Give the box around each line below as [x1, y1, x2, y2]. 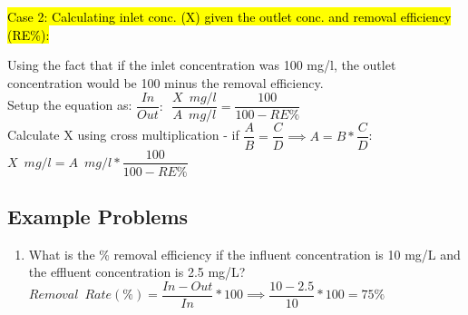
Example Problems [7, 202, 189, 230]
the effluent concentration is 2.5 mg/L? [28, 262, 246, 281]
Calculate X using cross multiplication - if [7, 125, 239, 144]
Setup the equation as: [7, 95, 132, 114]
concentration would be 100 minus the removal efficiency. [7, 73, 324, 92]
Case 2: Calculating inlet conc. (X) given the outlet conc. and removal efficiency [7, 7, 452, 25]
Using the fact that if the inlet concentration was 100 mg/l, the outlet [7, 55, 396, 74]
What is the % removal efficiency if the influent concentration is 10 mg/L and [28, 244, 461, 263]
